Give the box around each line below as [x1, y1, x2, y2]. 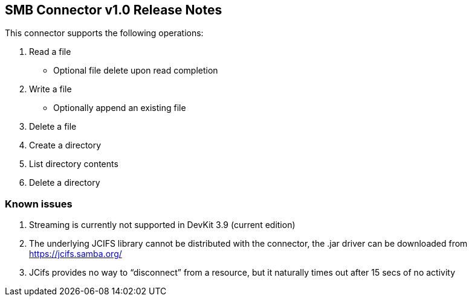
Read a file [29, 46, 71, 57]
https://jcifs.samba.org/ [29, 249, 122, 259]
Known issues [5, 197, 73, 210]
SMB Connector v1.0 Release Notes [5, 2, 222, 17]
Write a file [29, 84, 72, 95]
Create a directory [29, 140, 102, 151]
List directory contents [29, 159, 118, 170]
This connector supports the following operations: [5, 28, 204, 39]
